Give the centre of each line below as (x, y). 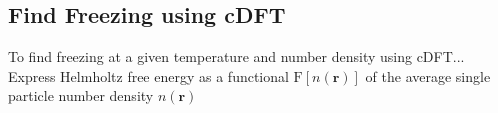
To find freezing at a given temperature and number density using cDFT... (236, 56)
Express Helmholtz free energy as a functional (148, 75)
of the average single (428, 75)
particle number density (81, 95)
